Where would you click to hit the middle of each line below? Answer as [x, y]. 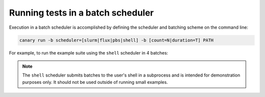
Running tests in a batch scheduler [81, 13]
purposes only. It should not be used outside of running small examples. [95, 82]
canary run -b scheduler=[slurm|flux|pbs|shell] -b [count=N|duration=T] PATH [116, 40]
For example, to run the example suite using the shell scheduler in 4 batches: [89, 53]
